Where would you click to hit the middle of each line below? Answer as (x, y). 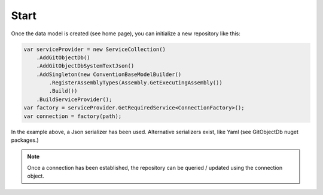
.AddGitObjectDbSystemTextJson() (85, 66)
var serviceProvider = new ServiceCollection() (95, 49)
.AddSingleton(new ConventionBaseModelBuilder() (109, 74)
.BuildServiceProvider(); (74, 99)
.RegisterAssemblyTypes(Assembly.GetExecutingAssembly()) (135, 83)
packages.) (25, 140)
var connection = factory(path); (73, 116)
